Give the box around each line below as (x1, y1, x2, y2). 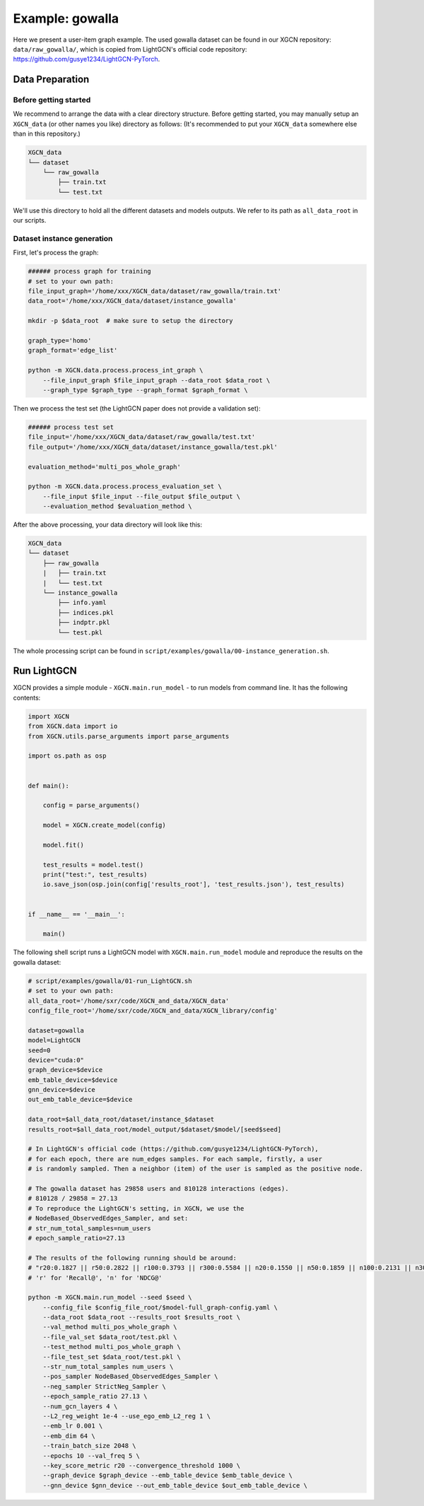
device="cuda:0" (28, 1056, 85, 1064)
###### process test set (28, 423, 114, 431)
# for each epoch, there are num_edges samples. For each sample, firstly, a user (28, 1155, 323, 1163)
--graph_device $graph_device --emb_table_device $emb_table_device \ (42, 1471, 293, 1480)
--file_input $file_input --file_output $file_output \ (42, 492, 241, 500)
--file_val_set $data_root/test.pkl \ (42, 1333, 177, 1341)
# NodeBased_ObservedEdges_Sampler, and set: (28, 1214, 189, 1223)
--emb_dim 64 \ (42, 1432, 95, 1440)
